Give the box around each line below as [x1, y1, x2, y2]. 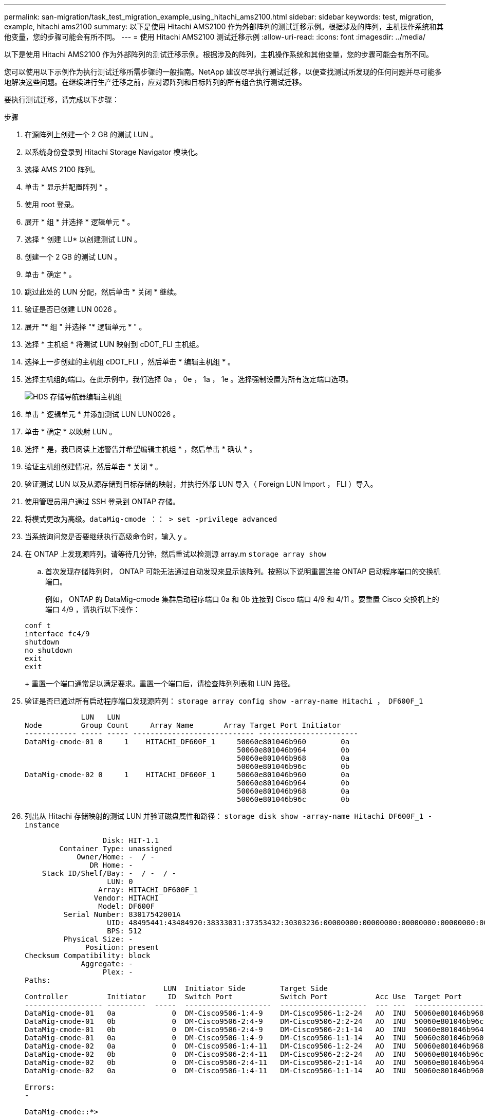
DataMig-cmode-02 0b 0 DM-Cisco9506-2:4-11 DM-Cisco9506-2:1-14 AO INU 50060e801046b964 [25, 1058, 484, 1067]
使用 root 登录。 [25, 200, 79, 209]
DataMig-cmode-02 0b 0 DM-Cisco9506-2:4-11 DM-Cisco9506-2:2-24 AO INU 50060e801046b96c [25, 1050, 484, 1058]
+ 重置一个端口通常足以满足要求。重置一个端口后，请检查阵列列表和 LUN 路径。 [25, 679, 295, 688]
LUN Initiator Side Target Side [163, 984, 328, 993]
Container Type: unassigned [59, 844, 172, 853]
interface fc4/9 [25, 630, 90, 638]
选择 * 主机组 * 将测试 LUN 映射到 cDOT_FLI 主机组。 [25, 340, 203, 348]
